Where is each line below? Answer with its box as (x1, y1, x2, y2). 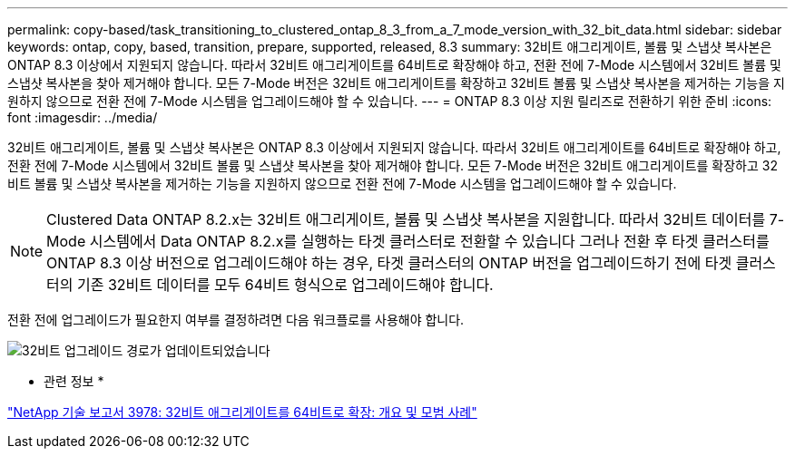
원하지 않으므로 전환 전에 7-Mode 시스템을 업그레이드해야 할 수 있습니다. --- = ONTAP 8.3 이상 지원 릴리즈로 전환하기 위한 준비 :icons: (7, 93, 772, 109)
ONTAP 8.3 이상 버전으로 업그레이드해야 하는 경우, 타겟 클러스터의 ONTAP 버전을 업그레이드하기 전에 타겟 (46, 254, 732, 272)
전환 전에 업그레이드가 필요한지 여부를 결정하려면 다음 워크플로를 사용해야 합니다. (7, 312, 465, 327)
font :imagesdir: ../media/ (7, 110, 158, 125)
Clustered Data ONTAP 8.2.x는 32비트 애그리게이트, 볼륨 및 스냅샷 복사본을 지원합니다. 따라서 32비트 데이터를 (46, 210, 766, 228)
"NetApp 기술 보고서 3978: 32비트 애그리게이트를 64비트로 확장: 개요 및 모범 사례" (7, 404, 477, 420)
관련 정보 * (44, 374, 104, 389)
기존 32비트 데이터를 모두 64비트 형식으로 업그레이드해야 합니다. (77, 276, 494, 294)
